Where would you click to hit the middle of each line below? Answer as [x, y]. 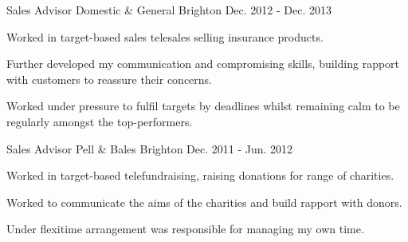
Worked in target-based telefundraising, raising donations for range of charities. [200, 175]
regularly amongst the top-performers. [100, 121]
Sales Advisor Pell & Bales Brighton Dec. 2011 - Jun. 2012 [150, 148]
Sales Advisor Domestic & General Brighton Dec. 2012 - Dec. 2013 [169, 10]
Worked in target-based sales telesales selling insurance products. [165, 36]
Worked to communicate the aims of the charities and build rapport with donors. [204, 202]
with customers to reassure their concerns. [109, 79]
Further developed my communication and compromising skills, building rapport [203, 63]
